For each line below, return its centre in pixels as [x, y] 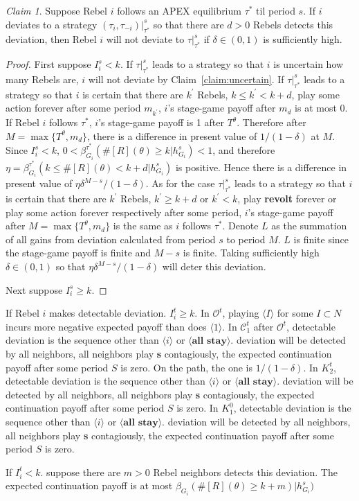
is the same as [143, 226]
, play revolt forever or [287, 199]
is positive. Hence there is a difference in [261, 167]
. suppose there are [81, 472]
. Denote [240, 226]
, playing [241, 313]
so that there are [188, 24]
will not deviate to [145, 39]
